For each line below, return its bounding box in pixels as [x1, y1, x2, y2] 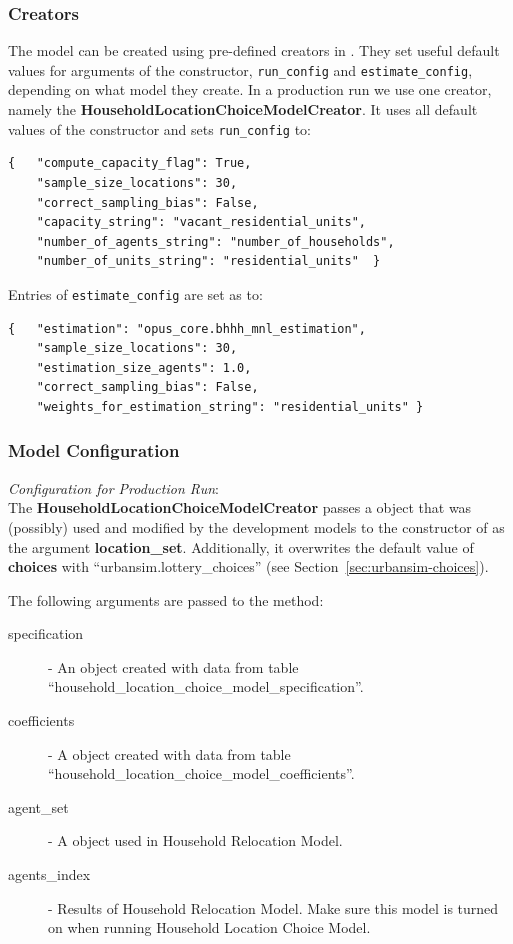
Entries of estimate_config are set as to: [8, 283, 263, 304]
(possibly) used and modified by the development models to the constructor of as [8, 516, 505, 537]
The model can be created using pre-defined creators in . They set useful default [8, 40, 500, 61]
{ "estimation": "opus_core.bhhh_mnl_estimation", [8, 321, 366, 336]
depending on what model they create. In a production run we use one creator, [8, 79, 492, 100]
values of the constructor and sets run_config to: [8, 118, 311, 139]
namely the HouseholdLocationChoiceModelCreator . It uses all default [8, 99, 478, 120]
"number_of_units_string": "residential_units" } [36, 254, 381, 269]
